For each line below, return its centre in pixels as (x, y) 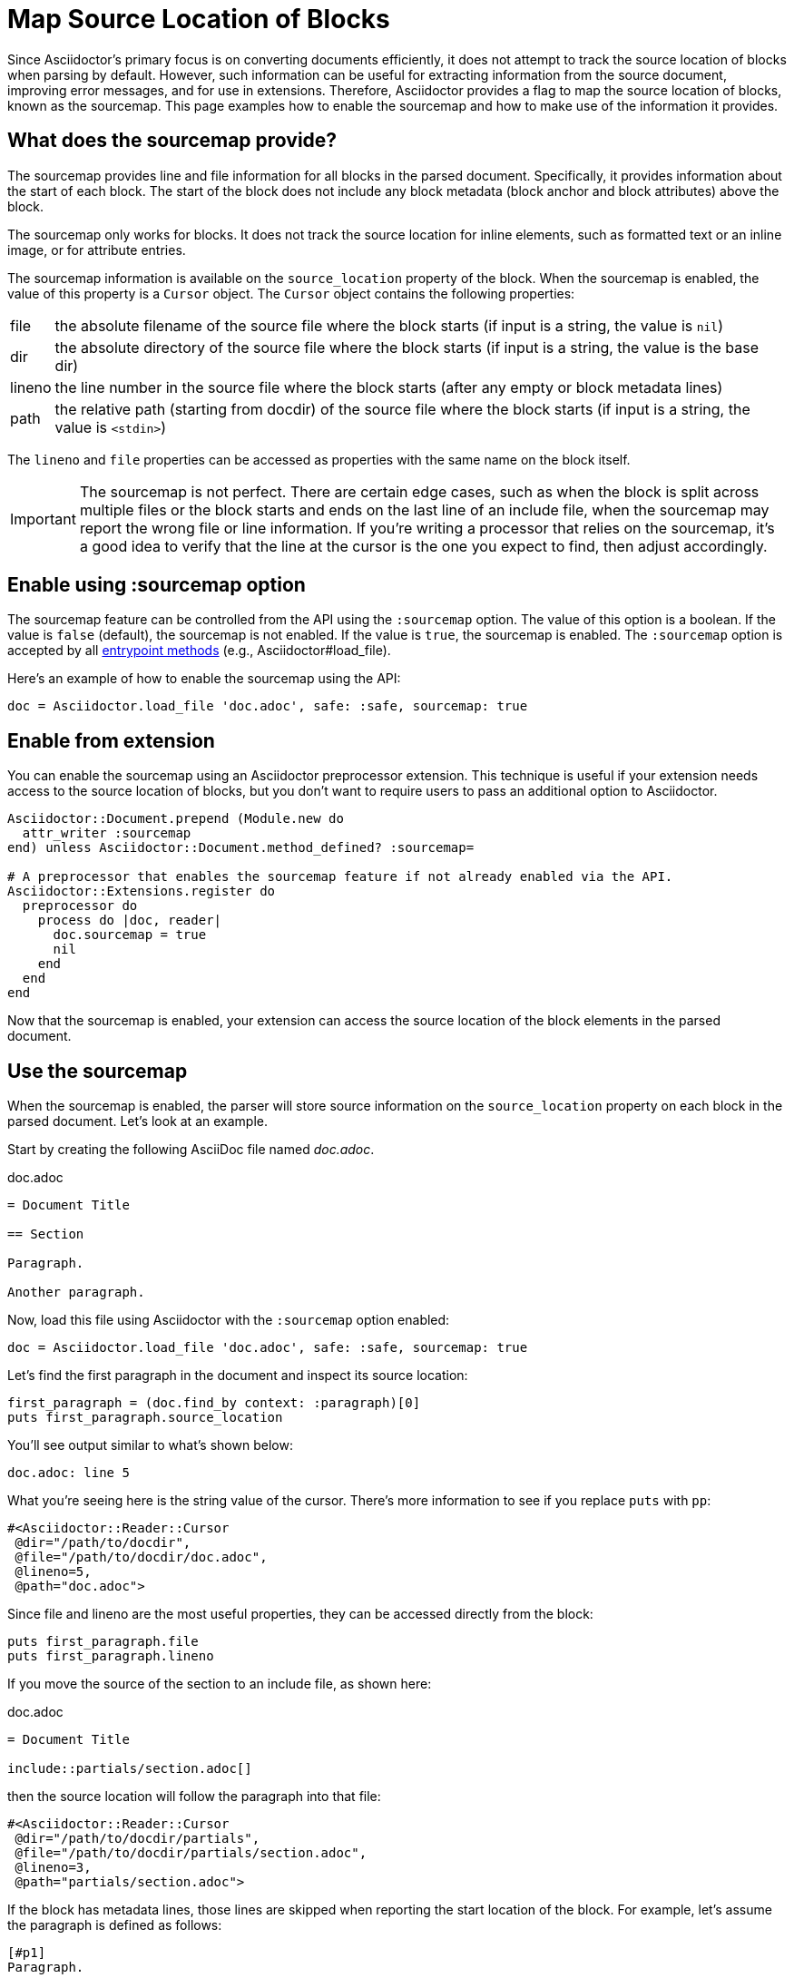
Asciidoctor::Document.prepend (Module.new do (176, 819)
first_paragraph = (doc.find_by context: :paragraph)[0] (214, 1403)
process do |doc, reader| (130, 920)
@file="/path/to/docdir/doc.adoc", (141, 1557)
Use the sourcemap (98, 1071)
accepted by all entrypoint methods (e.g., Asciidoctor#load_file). (199, 651)
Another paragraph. (76, 1293)
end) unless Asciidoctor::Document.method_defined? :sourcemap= (241, 848)
